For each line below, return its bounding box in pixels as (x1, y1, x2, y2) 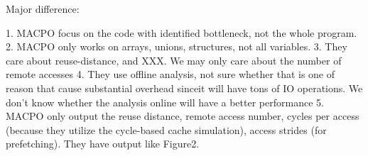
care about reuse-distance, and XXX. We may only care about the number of (6, 52, 342, 67)
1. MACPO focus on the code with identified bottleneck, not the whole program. (6, 25, 357, 40)
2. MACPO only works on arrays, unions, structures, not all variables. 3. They (6, 39, 347, 54)
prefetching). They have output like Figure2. (6, 136, 200, 151)
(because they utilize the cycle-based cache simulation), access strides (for (6, 122, 327, 137)
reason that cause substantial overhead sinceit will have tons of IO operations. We (6, 80, 363, 95)
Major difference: (6, 1, 80, 16)
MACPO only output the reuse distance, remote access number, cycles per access (6, 108, 359, 123)
